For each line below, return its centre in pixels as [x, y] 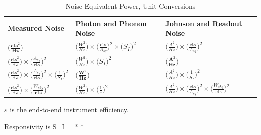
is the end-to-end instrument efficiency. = [73, 110]
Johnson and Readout [204, 23]
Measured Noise [36, 28]
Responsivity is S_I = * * [44, 126]
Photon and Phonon [111, 23]
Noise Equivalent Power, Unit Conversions [130, 6]
